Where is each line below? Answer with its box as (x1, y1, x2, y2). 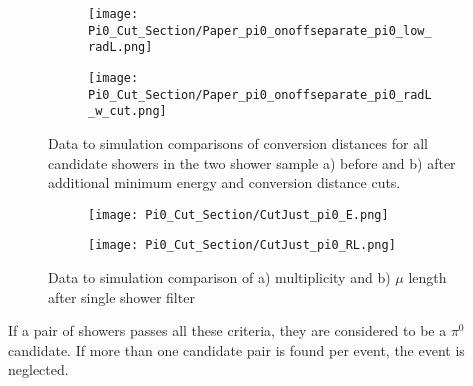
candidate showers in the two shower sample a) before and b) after (48, 152, 456, 173)
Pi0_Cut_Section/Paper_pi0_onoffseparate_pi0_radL (88, 87, 432, 102)
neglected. (8, 359, 69, 380)
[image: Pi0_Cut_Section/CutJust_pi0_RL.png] (88, 238, 396, 253)
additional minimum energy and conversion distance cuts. (48, 172, 401, 193)
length (408, 267, 447, 288)
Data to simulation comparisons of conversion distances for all (48, 132, 428, 153)
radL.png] (88, 40, 153, 55)
